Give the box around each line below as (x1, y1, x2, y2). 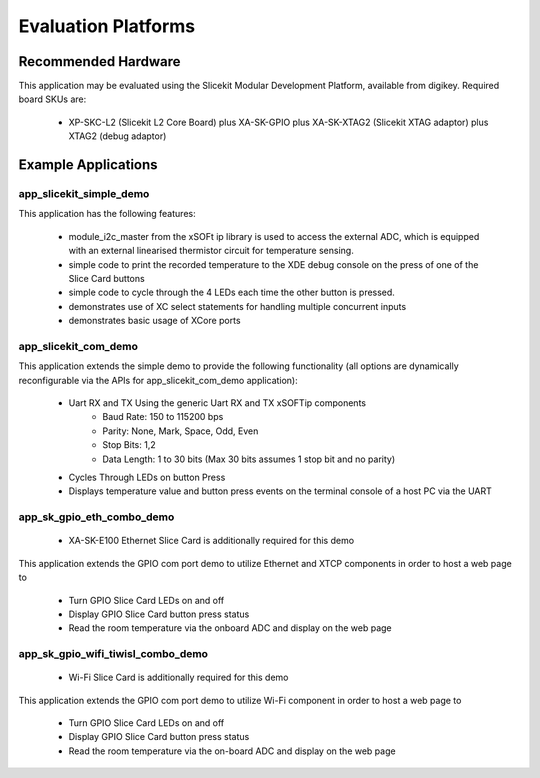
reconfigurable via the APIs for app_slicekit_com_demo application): (18, 374, 299, 386)
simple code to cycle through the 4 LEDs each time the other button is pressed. (68, 286, 395, 299)
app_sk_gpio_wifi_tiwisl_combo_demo (18, 647, 209, 661)
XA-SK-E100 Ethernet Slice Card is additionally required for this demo (68, 535, 355, 547)
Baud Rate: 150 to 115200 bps (102, 411, 224, 423)
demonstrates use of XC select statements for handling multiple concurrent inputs (68, 300, 407, 312)
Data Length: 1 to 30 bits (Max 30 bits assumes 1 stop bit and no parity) (102, 453, 396, 465)
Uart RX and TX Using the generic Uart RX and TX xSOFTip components (68, 397, 367, 409)
